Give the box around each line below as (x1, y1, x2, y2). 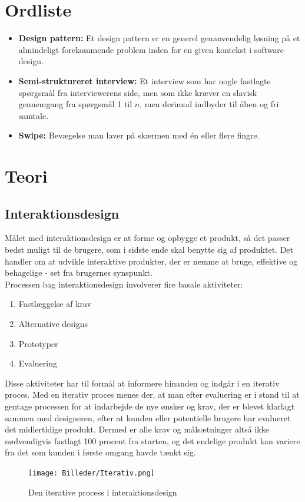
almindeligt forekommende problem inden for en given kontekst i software (18, 43, 284, 55)
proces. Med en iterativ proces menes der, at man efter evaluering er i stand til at (5, 388, 300, 401)
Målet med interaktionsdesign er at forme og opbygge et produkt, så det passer (5, 232, 290, 244)
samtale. (18, 109, 49, 121)
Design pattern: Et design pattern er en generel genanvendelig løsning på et (18, 32, 300, 44)
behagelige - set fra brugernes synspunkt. (5, 266, 152, 279)
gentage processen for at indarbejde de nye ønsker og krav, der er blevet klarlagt (5, 399, 295, 412)
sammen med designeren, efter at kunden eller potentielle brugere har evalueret (5, 411, 291, 424)
